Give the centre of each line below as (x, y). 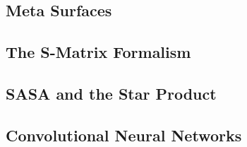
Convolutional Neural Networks (124, 135)
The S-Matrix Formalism (98, 52)
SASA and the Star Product (111, 93)
